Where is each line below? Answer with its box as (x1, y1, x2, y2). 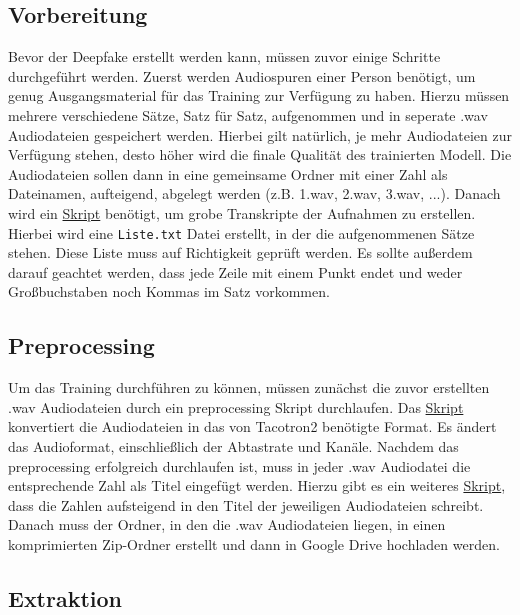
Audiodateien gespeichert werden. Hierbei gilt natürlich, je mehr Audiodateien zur (8, 124, 512, 145)
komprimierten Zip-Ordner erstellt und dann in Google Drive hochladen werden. (8, 533, 500, 554)
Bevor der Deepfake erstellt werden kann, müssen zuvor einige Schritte (8, 46, 441, 67)
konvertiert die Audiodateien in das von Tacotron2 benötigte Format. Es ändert (8, 416, 497, 437)
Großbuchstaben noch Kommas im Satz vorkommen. (8, 281, 330, 302)
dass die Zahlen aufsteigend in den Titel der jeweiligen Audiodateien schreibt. (8, 494, 484, 515)
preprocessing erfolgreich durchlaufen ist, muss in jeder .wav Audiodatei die (8, 455, 471, 476)
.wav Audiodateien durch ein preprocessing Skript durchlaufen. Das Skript (8, 396, 464, 417)
